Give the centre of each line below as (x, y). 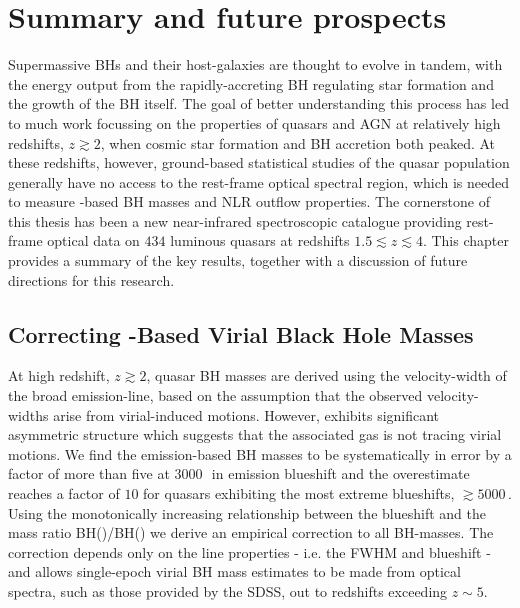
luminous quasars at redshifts (260, 240)
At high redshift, (59, 375)
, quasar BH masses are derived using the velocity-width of (326, 375)
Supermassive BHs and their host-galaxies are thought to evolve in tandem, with (255, 64)
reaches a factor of (64, 493)
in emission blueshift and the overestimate (340, 473)
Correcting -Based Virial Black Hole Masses (241, 333)
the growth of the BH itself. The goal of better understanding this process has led (258, 103)
